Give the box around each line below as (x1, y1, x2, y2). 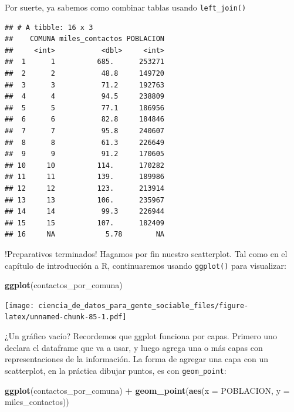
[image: (5, 301, 35, 310)
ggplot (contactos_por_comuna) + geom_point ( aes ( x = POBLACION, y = (5, 384, 290, 396)
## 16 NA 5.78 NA (5, 230, 165, 239)
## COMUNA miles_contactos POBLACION (5, 35, 165, 43)
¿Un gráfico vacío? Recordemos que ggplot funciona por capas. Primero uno (5, 330, 277, 342)
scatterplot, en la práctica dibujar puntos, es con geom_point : (5, 364, 227, 376)
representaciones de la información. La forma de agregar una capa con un (5, 353, 268, 365)
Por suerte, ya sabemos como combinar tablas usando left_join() (5, 1, 246, 13)
